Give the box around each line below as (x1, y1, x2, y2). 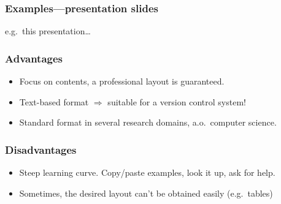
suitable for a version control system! (107, 95, 246, 108)
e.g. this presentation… (5, 25, 91, 37)
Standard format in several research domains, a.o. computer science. (19, 116, 277, 129)
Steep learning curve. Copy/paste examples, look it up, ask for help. (19, 166, 275, 179)
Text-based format (19, 95, 89, 108)
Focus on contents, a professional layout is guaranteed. (19, 75, 225, 88)
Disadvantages (5, 142, 77, 157)
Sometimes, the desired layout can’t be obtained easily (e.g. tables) (19, 186, 273, 199)
